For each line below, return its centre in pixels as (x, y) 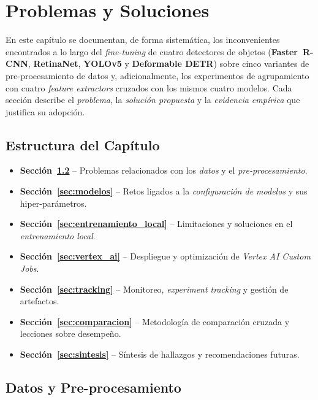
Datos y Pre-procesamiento (93, 387)
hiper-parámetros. (53, 203)
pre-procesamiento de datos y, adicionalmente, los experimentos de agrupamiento (157, 75)
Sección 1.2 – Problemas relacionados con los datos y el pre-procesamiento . (164, 170)
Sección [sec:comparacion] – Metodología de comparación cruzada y (155, 321)
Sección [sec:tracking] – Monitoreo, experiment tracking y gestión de (154, 289)
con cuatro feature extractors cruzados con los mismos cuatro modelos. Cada (149, 87)
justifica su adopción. (45, 111)
